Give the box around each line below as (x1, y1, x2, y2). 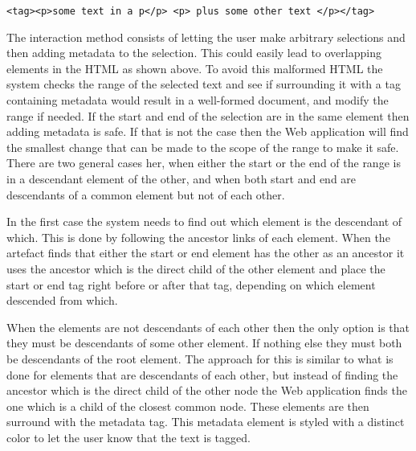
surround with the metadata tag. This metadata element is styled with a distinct (6, 413, 405, 430)
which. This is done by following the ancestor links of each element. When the (6, 228, 390, 245)
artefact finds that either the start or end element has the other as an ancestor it (6, 244, 405, 261)
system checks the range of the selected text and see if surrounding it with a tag (6, 76, 401, 92)
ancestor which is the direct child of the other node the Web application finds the (6, 382, 407, 399)
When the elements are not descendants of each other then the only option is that (6, 318, 410, 335)
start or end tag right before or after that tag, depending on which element (6, 276, 376, 293)
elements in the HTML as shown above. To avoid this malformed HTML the (6, 59, 383, 76)
